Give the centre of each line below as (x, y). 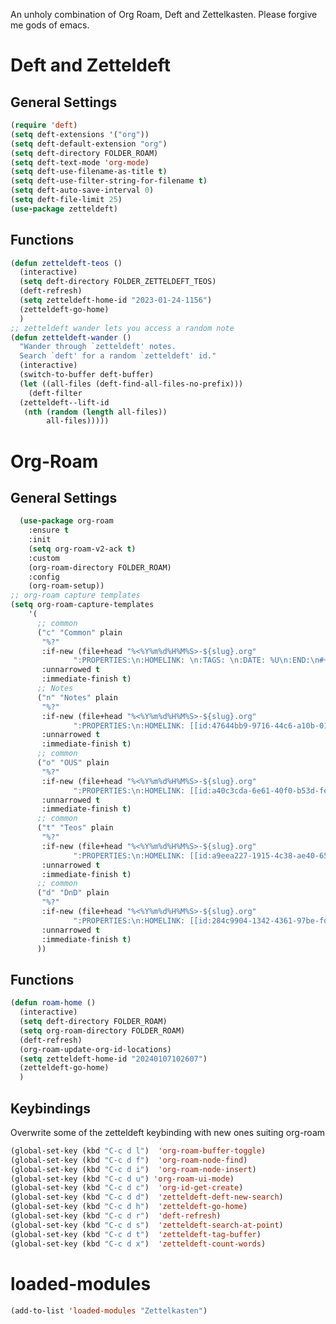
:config (44, 577)
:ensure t (49, 530)
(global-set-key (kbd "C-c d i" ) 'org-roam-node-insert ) (133, 1169)
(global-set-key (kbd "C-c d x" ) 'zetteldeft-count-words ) (138, 1244)
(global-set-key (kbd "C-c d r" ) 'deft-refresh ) (116, 1216)
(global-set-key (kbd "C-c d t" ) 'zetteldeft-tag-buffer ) (136, 1234)
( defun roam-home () (53, 1003)
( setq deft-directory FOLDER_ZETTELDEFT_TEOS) (118, 282)
